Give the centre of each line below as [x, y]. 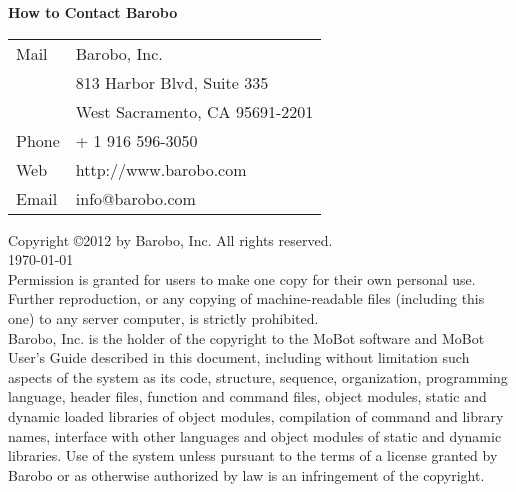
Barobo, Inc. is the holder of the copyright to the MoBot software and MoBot [246, 337]
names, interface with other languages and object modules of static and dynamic [255, 435]
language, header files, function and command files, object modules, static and [247, 396]
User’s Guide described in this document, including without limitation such [239, 357]
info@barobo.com [135, 198]
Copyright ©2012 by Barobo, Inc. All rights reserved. [170, 239]
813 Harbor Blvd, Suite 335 [172, 82]
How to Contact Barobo [93, 12]
